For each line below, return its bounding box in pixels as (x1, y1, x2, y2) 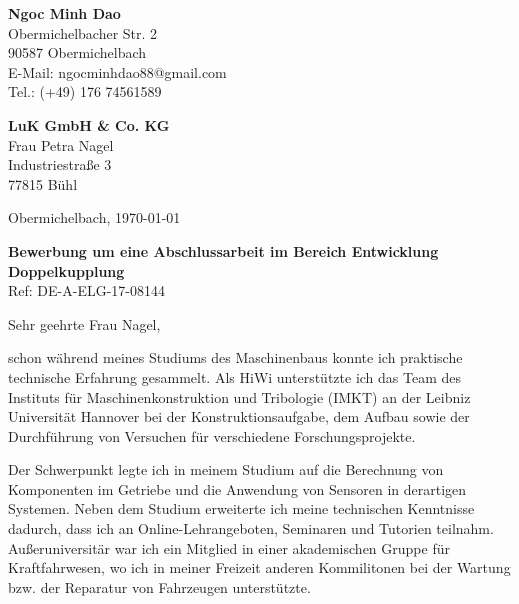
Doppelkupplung (8, 260, 125, 281)
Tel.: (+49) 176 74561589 (8, 81, 162, 102)
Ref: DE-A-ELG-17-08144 (8, 280, 166, 301)
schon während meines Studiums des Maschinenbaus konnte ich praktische (8, 347, 463, 368)
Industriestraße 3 (8, 154, 112, 175)
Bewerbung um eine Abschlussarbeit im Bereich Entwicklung (8, 240, 439, 261)
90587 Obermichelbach (8, 42, 147, 63)
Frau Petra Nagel (8, 134, 114, 155)
